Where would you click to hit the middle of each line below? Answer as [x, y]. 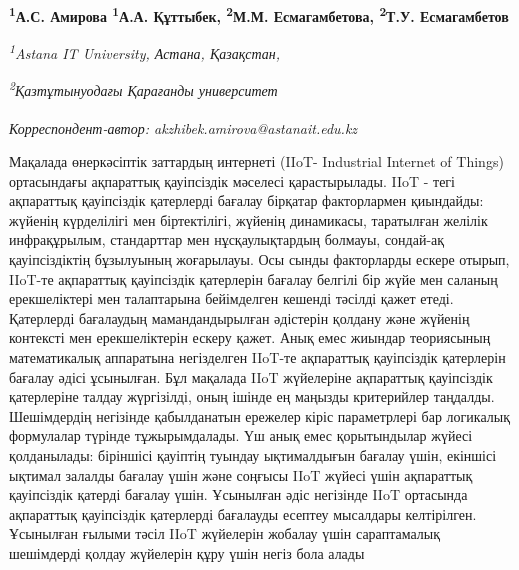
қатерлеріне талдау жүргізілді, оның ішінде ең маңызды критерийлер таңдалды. [252, 396]
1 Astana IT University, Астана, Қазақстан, [144, 51]
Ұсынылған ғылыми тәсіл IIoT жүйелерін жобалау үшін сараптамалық [224, 533]
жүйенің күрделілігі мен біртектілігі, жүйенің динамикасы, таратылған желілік [248, 219]
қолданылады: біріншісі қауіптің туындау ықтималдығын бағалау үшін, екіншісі [253, 454]
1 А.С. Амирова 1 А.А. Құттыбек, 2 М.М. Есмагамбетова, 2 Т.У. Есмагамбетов [259, 14]
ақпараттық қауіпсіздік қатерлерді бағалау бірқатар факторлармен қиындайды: [246, 200]
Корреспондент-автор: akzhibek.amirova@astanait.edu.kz [183, 127]
